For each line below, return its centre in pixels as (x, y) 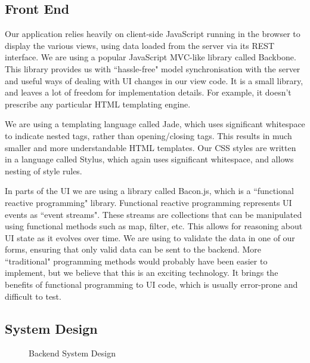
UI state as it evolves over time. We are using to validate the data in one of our (150, 237)
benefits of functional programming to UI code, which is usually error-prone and (151, 284)
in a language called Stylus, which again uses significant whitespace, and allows (149, 159)
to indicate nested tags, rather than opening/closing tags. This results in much (148, 135)
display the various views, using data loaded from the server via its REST (140, 45)
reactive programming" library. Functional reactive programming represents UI (148, 202)
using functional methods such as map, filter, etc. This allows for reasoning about (154, 226)
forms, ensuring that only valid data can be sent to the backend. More (133, 249)
